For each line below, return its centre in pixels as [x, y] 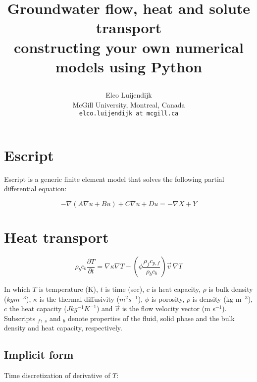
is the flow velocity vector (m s [169, 308]
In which [17, 289]
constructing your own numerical [129, 47]
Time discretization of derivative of [57, 375]
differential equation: [35, 189]
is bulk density [231, 289]
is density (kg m [217, 299]
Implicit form [39, 355]
